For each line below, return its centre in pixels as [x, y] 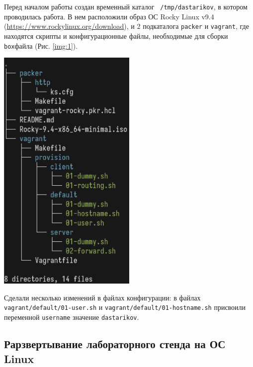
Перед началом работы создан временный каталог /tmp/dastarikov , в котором [126, 6]
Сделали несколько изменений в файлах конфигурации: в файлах [102, 297]
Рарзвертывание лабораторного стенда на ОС [115, 344]
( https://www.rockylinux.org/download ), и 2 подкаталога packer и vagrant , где [126, 26]
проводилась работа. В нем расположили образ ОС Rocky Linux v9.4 [109, 16]
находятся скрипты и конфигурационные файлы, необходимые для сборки [116, 36]
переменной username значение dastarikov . [72, 317]
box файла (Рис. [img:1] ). [41, 45]
